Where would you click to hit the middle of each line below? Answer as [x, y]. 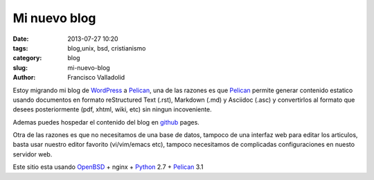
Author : [24, 78]
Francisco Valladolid [96, 78]
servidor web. [33, 154]
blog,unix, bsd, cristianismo [107, 48]
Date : [21, 39]
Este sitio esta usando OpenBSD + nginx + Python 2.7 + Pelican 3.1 [108, 167]
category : [27, 58]
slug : [20, 67]
